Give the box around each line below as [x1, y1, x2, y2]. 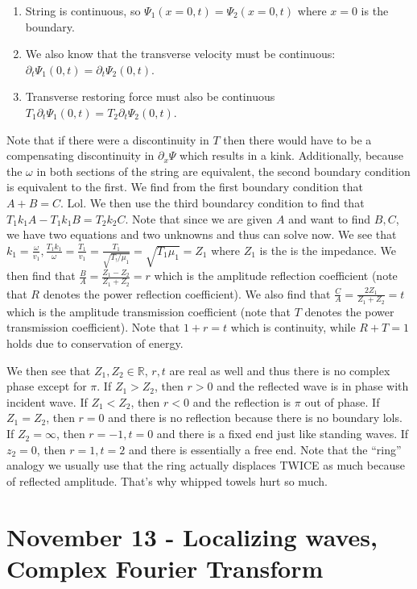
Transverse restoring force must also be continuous [25, 88, 275, 105]
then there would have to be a [223, 131, 372, 148]
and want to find [288, 210, 371, 227]
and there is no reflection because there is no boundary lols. [108, 409, 403, 426]
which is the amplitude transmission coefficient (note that [6, 303, 291, 320]
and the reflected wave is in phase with [217, 378, 409, 395]
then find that [6, 267, 76, 284]
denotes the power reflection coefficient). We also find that [43, 285, 331, 302]
